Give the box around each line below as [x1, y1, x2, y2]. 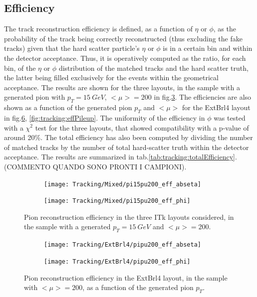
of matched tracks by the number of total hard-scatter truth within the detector [4, 142, 249, 152]
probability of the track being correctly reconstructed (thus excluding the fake [4, 33, 243, 43]
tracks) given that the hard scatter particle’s [4, 43, 140, 53]
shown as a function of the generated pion [4, 102, 132, 113]
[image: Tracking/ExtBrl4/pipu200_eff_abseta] [44, 241, 201, 249]
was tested [214, 112, 246, 123]
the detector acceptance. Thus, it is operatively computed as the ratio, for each [4, 52, 246, 63]
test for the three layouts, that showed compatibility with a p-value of [35, 122, 249, 133]
